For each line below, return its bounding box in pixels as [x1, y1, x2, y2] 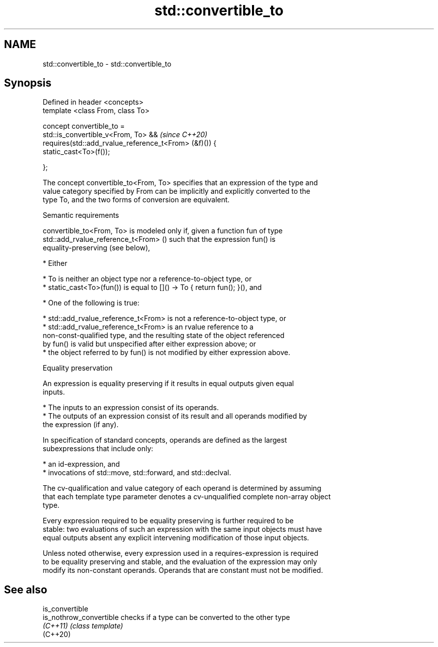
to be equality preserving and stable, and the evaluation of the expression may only [42, 557, 317, 566]
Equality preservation [42, 364, 113, 373]
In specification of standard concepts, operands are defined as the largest [42, 436, 287, 445]
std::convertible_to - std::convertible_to [42, 59, 171, 68]
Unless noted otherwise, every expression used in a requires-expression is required [42, 549, 318, 558]
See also [4, 583, 47, 596]
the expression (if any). [42, 420, 118, 429]
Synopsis [4, 77, 51, 90]
